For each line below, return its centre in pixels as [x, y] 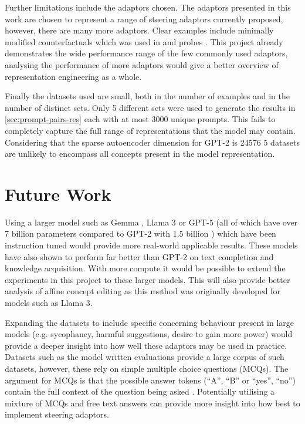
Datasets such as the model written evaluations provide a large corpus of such [145, 357]
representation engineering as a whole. [73, 76]
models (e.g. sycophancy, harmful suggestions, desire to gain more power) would [149, 334]
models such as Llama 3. [49, 302]
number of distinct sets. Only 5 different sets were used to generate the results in [150, 107]
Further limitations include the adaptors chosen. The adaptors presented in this [148, 7]
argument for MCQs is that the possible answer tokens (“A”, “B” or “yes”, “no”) [150, 380]
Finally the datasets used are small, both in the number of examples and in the [147, 96]
